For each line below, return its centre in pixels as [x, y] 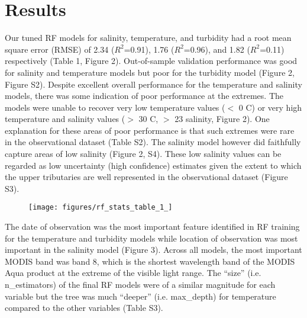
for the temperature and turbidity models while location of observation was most [151, 238]
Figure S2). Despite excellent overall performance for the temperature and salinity [153, 84]
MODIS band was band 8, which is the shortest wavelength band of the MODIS [150, 261]
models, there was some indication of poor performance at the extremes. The [144, 96]
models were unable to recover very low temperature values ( [115, 107]
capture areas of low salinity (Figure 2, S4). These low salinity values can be [143, 154]
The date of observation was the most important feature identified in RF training [152, 227]
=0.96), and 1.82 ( [217, 49]
